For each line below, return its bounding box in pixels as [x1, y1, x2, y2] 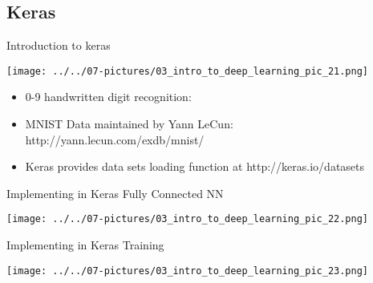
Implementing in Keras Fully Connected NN [6, 184, 224, 201]
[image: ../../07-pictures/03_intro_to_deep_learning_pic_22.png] [6, 213, 369, 225]
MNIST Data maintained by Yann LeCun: [25, 115, 233, 132]
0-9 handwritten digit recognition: [25, 88, 192, 105]
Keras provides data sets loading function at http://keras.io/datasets [25, 158, 365, 175]
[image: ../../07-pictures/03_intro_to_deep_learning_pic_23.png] [6, 265, 369, 277]
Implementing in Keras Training [6, 237, 164, 253]
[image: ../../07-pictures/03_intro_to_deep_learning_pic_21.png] [6, 65, 369, 77]
